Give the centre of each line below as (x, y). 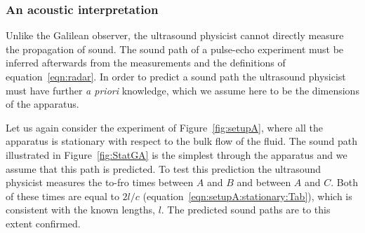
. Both (344, 182)
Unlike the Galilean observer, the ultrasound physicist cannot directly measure (175, 35)
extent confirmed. (43, 223)
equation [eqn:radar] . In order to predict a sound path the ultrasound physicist (176, 76)
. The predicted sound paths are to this (246, 210)
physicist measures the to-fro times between (100, 182)
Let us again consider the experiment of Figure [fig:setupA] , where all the (164, 127)
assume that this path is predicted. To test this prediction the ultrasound (164, 168)
